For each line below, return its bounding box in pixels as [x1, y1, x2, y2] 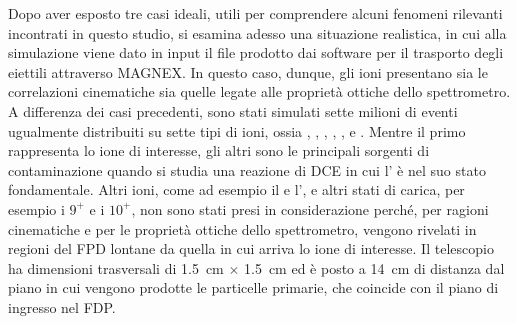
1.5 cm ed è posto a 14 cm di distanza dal [243, 257, 505, 278]
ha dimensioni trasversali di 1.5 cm [8, 257, 224, 278]
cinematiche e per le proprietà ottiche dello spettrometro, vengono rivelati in [8, 218, 477, 239]
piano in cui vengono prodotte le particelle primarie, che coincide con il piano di [8, 277, 499, 298]
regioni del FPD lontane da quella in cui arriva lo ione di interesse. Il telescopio [8, 238, 494, 259]
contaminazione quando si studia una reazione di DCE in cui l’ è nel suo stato [8, 159, 486, 180]
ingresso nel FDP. [8, 296, 116, 317]
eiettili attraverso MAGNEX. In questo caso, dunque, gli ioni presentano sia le [8, 61, 488, 82]
